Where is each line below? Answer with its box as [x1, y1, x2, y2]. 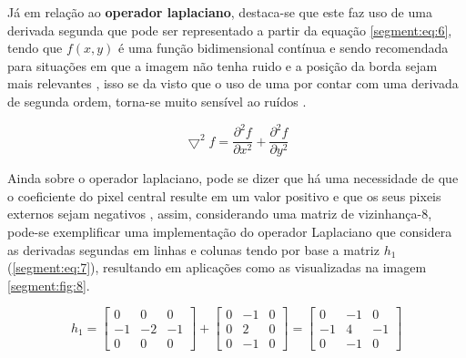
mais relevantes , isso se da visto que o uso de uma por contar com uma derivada [7, 74, 459, 93]
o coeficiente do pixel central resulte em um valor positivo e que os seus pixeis [7, 186, 441, 205]
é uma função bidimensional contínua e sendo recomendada [118, 38, 449, 57]
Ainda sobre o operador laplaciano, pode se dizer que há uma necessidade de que [7, 169, 459, 188]
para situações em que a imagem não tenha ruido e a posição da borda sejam [7, 56, 438, 75]
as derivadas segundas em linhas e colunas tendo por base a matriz [7, 240, 380, 259]
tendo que [7, 38, 63, 57]
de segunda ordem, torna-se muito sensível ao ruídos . [7, 91, 307, 110]
